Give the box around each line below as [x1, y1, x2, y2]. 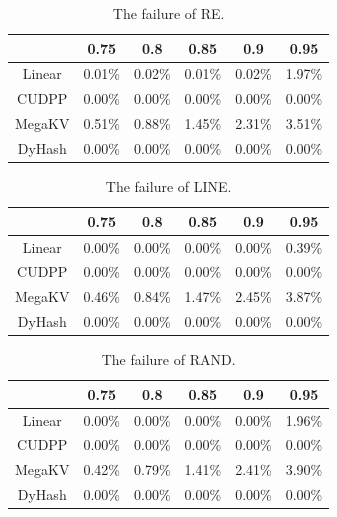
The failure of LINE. [105, 176, 232, 197]
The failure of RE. [112, 3, 225, 23]
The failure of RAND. [101, 349, 236, 370]
